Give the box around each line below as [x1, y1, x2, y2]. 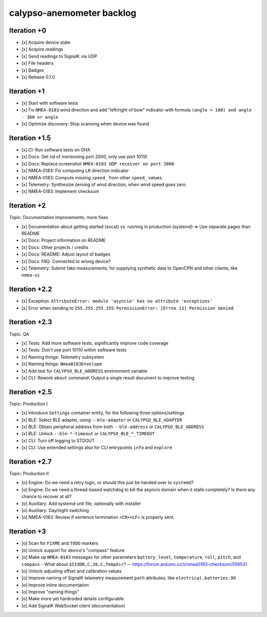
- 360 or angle [21, 114, 59, 120]
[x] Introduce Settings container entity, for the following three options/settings [21, 410, 185, 416]
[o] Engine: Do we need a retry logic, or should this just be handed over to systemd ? [21, 480, 194, 486]
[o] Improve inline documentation [21, 582, 89, 588]
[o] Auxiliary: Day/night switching [21, 507, 89, 513]
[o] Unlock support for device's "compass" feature [21, 547, 125, 553]
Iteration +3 [9, 527, 46, 536]
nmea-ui [21, 273, 41, 278]
